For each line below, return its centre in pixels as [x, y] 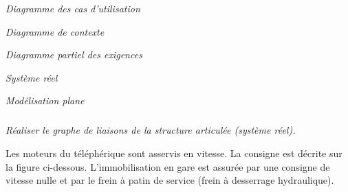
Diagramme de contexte [55, 31]
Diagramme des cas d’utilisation [73, 8]
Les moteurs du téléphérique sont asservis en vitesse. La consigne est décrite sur [174, 153]
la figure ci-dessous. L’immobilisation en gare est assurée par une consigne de [168, 166]
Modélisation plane [45, 100]
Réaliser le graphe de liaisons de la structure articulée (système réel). [151, 130]
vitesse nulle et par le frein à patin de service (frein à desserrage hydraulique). [170, 180]
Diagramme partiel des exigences [74, 55]
